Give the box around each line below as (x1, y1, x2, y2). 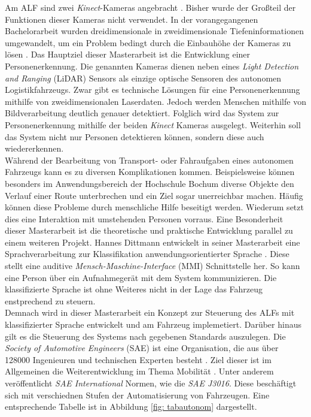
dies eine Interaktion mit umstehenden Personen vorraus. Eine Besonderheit (5, 212, 283, 225)
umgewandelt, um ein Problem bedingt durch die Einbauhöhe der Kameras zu (5, 36, 291, 49)
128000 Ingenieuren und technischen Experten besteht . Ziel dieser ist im (5, 353, 272, 365)
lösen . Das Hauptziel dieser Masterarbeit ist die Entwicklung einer (5, 48, 251, 61)
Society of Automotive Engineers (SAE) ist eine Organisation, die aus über (5, 342, 279, 354)
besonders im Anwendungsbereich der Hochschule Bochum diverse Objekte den (5, 177, 294, 189)
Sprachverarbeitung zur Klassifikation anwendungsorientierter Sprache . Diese (5, 247, 289, 260)
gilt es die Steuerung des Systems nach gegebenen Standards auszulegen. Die (5, 330, 286, 342)
